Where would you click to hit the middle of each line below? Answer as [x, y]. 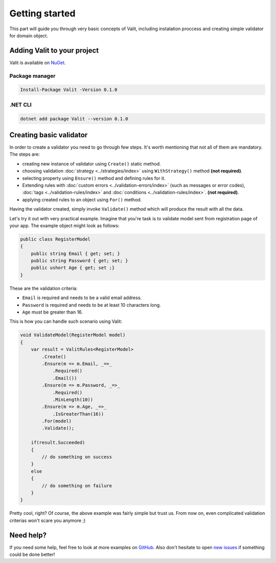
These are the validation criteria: [43, 288]
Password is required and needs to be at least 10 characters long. [91, 305]
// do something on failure [77, 486]
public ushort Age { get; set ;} [73, 268]
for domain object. [29, 35]
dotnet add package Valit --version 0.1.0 [74, 119]
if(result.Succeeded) [58, 443]
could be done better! [32, 555]
